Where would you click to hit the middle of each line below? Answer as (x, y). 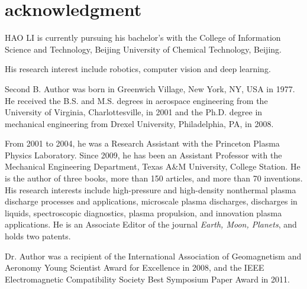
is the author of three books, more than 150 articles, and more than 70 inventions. (154, 178)
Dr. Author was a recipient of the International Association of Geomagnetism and (153, 256)
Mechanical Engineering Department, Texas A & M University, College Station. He (153, 166)
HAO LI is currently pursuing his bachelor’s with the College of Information (143, 38)
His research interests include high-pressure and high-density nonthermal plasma (151, 189)
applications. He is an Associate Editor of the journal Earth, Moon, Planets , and (151, 224)
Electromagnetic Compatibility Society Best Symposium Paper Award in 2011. (147, 279)
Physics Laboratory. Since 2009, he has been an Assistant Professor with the (143, 155)
